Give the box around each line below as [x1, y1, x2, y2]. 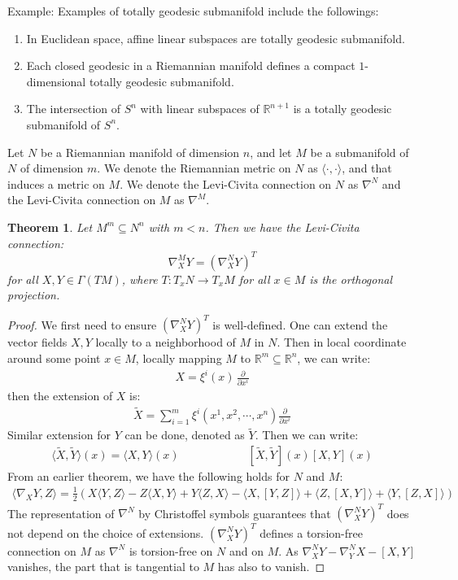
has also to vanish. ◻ [217, 558, 325, 575]
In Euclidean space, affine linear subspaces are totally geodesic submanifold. [26, 29, 405, 46]
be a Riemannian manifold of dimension [40, 143, 240, 160]
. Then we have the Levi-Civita [205, 218, 360, 235]
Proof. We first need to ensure [7, 316, 157, 333]
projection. [7, 286, 60, 303]
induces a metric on [7, 175, 105, 192]
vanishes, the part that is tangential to [7, 558, 199, 575]
